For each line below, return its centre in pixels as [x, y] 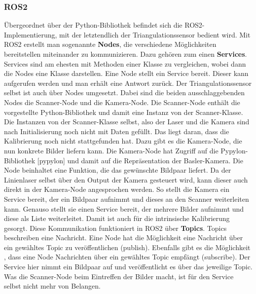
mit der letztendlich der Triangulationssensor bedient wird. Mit [155, 34]
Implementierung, [31, 34]
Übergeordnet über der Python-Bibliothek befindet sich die [93, 25]
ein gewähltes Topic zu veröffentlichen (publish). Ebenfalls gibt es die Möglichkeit [127, 247]
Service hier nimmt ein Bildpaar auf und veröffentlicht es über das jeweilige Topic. [128, 267]
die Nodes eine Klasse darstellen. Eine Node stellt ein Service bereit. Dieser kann [126, 73]
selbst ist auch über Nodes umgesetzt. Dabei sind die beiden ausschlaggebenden [125, 92]
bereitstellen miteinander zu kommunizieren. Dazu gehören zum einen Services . [126, 54]
